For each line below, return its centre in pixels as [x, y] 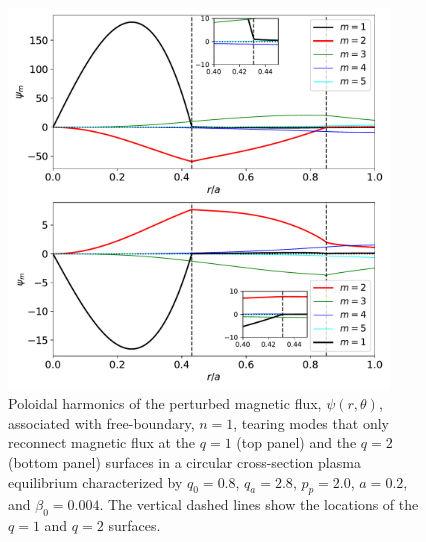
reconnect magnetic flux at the [102, 442]
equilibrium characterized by [95, 481]
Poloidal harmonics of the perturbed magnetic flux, [165, 403]
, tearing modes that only [311, 422]
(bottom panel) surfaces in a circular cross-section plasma [184, 461]
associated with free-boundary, [101, 422]
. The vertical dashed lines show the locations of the [259, 504]
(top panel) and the [296, 442]
